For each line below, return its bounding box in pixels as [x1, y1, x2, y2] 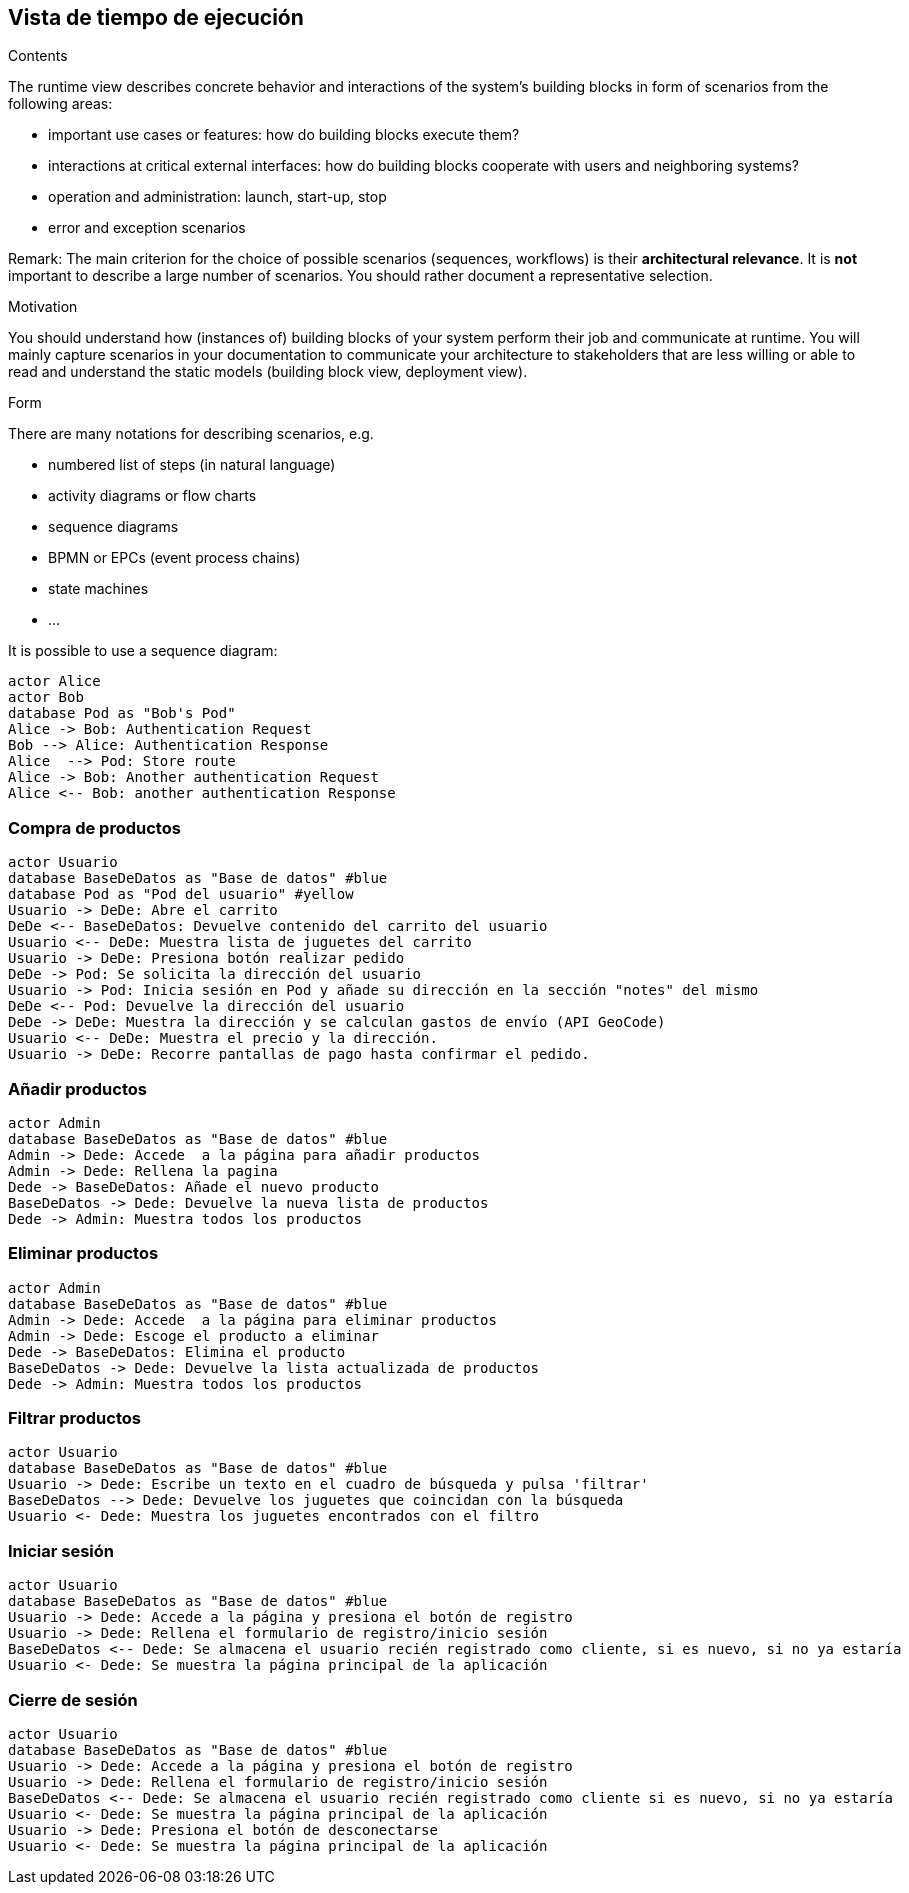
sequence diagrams [48, 518, 179, 536]
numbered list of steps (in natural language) [48, 456, 336, 474]
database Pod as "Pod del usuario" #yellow [8, 886, 354, 903]
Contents [8, 47, 68, 65]
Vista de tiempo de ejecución [8, 5, 304, 30]
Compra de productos [8, 817, 181, 838]
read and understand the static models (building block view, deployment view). [8, 363, 528, 381]
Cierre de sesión [8, 1689, 138, 1710]
